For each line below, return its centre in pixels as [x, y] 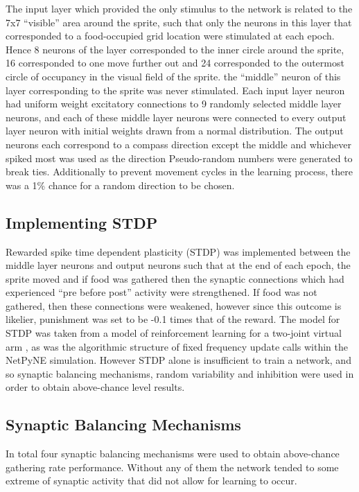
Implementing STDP [82, 222]
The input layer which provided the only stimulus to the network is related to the [179, 8]
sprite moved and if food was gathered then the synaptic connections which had [175, 278]
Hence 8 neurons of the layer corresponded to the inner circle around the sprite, [175, 49]
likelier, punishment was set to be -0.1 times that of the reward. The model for [173, 319]
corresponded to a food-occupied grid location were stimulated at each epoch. [170, 36]
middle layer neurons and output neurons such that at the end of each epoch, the [178, 265]
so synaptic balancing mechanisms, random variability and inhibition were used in [180, 373]
